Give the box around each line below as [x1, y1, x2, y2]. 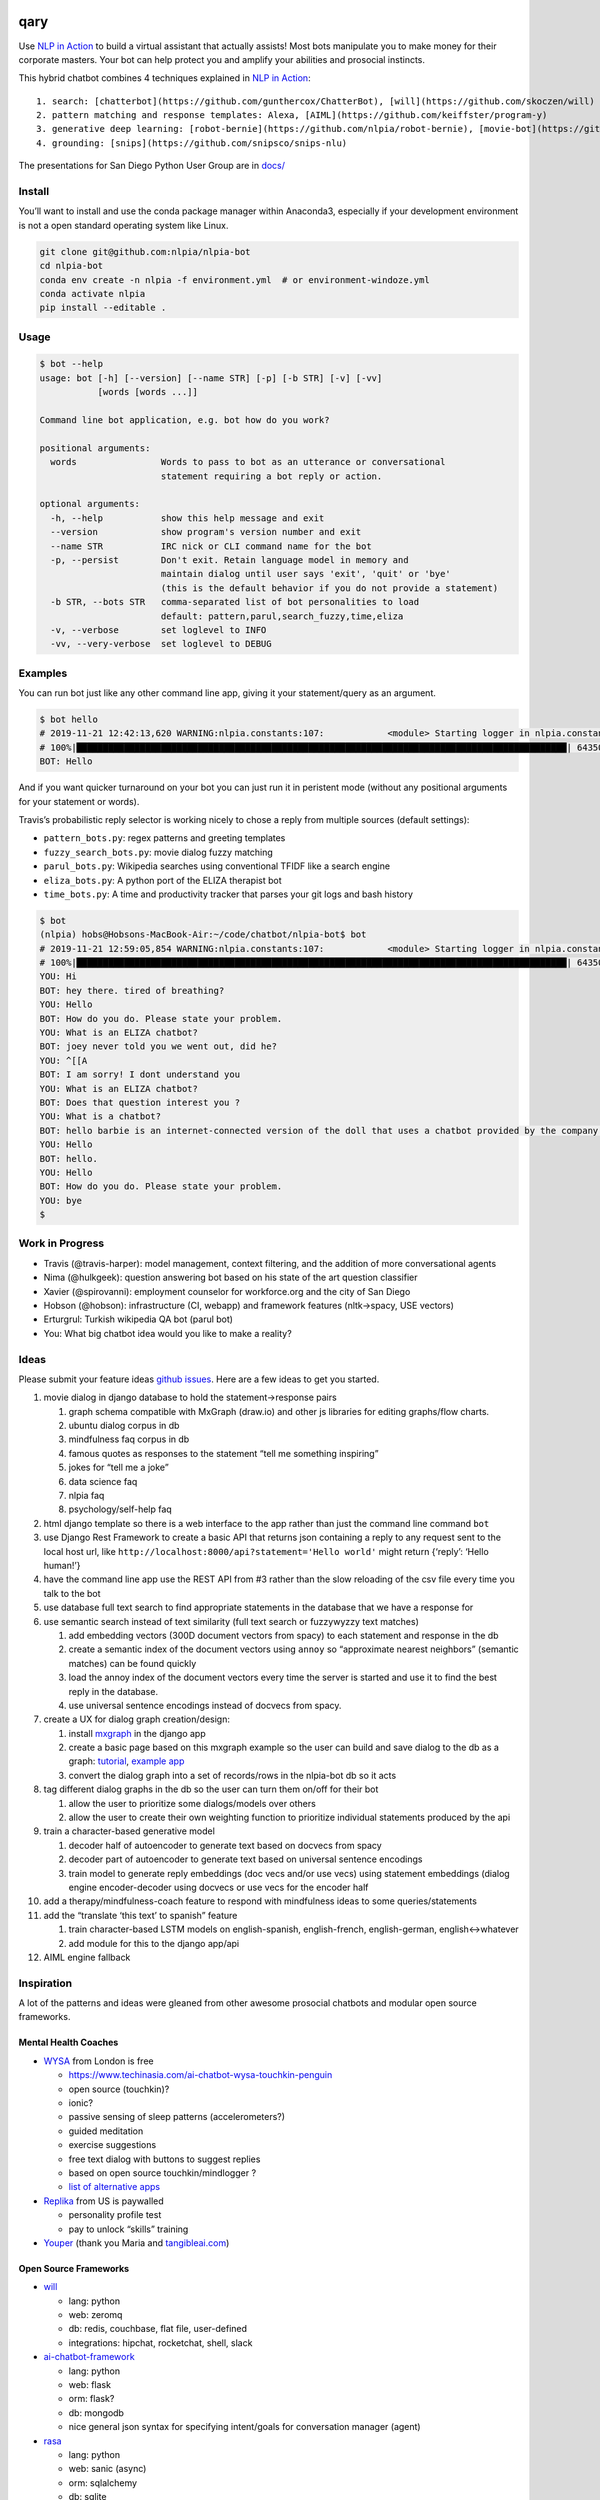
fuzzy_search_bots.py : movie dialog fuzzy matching [43, 846, 274, 858]
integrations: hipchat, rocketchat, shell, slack [68, 2336, 253, 2349]
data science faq [68, 1475, 138, 1487]
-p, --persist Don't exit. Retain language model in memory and [50, 554, 409, 565]
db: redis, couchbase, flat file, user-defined [68, 2323, 248, 2335]
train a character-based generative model [43, 1825, 215, 1837]
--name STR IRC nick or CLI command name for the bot [50, 540, 372, 552]
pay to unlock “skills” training [68, 2223, 189, 2235]
